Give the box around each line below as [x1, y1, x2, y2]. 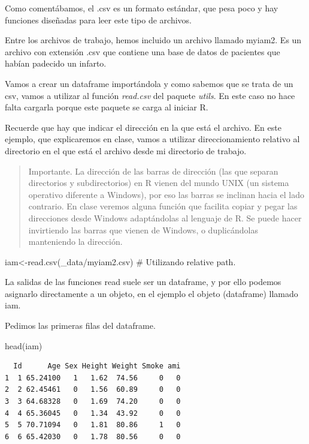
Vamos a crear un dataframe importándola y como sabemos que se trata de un [5, 77, 293, 89]
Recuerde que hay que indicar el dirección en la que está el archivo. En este [5, 121, 281, 133]
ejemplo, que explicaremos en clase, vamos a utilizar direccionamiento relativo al [5, 133, 300, 145]
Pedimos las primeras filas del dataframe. [5, 319, 156, 332]
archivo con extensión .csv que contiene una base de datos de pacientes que [5, 45, 280, 58]
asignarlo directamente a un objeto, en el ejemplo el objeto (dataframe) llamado [5, 287, 298, 299]
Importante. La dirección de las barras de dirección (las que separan [28, 164, 278, 177]
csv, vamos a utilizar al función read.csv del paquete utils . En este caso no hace [5, 89, 295, 101]
